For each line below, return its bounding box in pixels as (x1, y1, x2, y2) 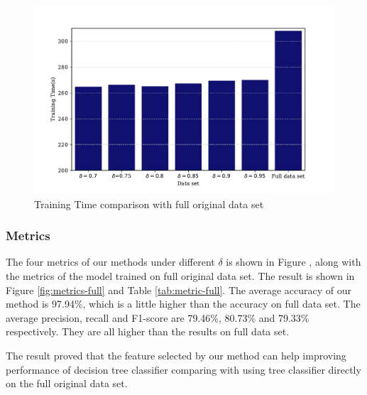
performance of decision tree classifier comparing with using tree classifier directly (6, 362, 361, 377)
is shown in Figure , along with (226, 254, 361, 269)
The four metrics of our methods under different (6, 254, 215, 269)
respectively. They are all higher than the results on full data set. (6, 324, 290, 339)
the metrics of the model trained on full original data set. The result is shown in (6, 269, 355, 283)
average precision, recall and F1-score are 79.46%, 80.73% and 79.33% (6, 310, 310, 325)
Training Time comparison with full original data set (34, 196, 264, 211)
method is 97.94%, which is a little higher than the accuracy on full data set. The (6, 296, 361, 311)
